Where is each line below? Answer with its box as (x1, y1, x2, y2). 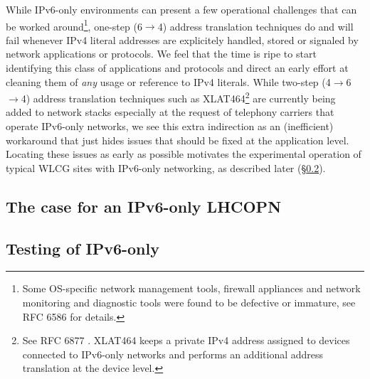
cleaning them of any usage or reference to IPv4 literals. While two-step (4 (6, 74, 331, 89)
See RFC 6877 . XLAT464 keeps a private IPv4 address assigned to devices (22, 333, 350, 348)
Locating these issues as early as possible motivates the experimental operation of (6, 146, 361, 161)
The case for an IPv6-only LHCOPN (6, 195, 282, 217)
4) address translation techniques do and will (157, 18, 354, 33)
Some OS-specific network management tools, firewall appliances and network (22, 281, 361, 296)
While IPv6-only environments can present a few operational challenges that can (6, 2, 357, 16)
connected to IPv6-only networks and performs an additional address (22, 346, 324, 361)
